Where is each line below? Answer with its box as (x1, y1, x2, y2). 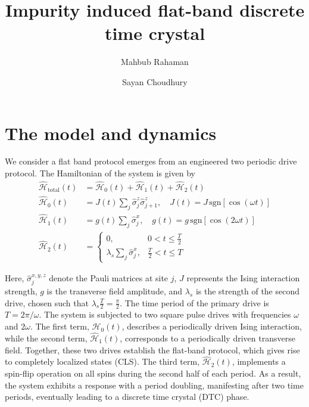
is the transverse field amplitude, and (46, 284, 183, 297)
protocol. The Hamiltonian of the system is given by (5, 167, 195, 179)
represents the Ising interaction (186, 272, 300, 284)
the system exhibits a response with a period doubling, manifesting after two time (5, 378, 304, 391)
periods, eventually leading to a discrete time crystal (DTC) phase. (5, 390, 249, 403)
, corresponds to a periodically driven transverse (120, 332, 295, 344)
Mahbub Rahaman (121, 55, 189, 68)
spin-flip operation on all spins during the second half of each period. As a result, (5, 367, 301, 379)
